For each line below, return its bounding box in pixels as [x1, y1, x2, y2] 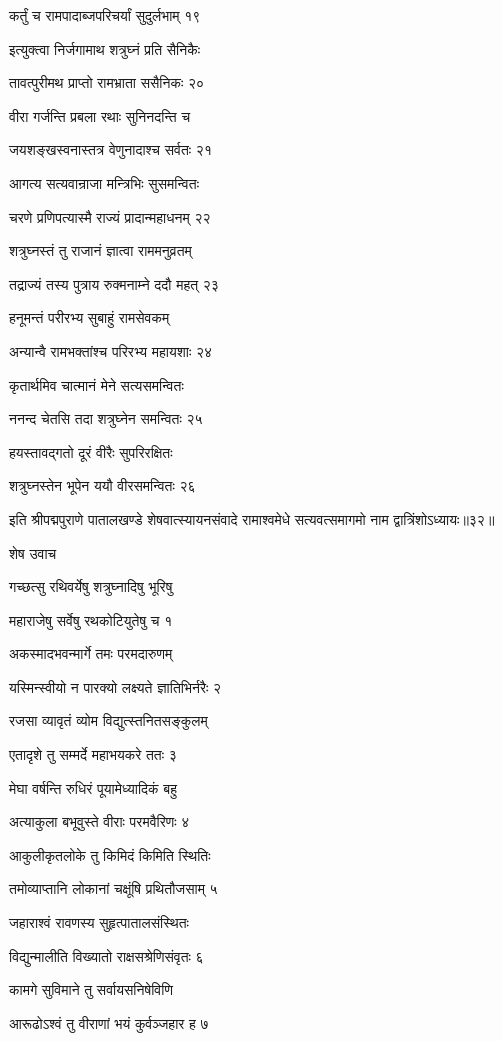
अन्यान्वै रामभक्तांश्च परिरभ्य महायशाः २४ [9, 340, 213, 361]
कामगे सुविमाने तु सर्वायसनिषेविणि [9, 979, 173, 1000]
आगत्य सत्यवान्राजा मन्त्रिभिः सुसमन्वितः [9, 172, 199, 193]
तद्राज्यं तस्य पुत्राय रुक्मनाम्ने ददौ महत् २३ [9, 273, 219, 294]
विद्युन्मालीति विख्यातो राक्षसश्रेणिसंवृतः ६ [9, 945, 204, 966]
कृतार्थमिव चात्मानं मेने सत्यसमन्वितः [9, 374, 184, 395]
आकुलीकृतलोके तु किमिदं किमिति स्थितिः [9, 844, 211, 865]
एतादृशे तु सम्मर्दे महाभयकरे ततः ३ [9, 744, 177, 765]
